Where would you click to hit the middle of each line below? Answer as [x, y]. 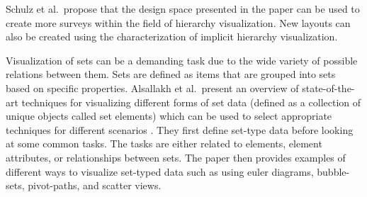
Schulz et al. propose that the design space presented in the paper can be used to [183, 9]
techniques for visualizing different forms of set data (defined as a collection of [191, 102]
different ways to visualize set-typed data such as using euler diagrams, [160, 171]
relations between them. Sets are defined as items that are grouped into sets [171, 74]
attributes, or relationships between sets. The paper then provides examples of [176, 157]
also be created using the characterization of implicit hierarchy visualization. [172, 36]
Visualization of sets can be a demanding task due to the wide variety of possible [182, 60]
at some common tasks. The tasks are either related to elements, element [164, 143]
